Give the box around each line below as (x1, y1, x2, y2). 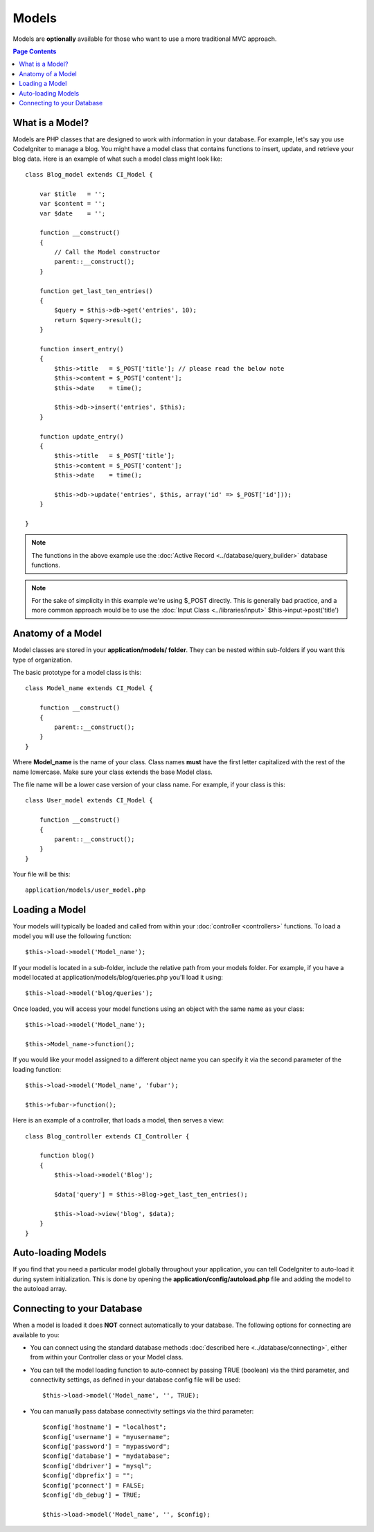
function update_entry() (39, 432, 124, 440)
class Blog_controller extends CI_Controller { (25, 1132, 190, 1140)
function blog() (39, 1152, 95, 1160)
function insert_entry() (39, 345, 124, 353)
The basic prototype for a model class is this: (12, 669, 142, 677)
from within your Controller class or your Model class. (30, 1353, 184, 1362)
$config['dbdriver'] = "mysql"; (42, 1462, 152, 1470)
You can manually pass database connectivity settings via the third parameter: (30, 1407, 254, 1415)
